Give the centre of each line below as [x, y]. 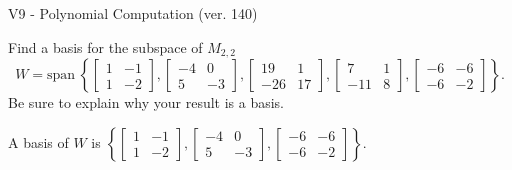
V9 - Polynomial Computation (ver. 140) [133, 13]
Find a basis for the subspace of [105, 46]
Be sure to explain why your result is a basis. [146, 102]
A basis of [38, 141]
